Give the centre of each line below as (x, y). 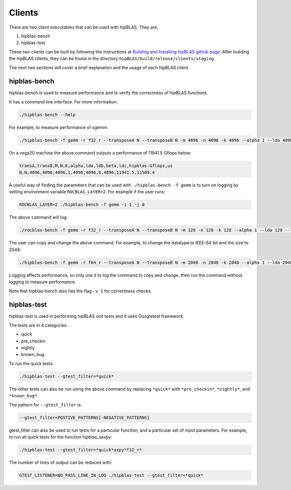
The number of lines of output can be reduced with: (61, 462)
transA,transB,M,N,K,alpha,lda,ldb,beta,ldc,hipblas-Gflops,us (96, 166)
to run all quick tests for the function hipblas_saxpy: (61, 437)
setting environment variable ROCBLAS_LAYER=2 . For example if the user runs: (87, 192)
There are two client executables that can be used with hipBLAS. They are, (84, 27)
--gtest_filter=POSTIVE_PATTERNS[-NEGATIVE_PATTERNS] (84, 417)
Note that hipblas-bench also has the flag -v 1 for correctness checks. (81, 291)
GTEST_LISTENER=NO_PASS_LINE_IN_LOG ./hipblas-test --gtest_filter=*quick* (111, 475)
